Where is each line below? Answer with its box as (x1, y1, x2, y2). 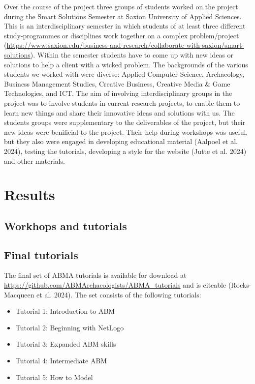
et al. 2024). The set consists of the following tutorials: (36, 289, 201, 299)
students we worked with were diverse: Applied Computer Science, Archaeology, (4, 69, 245, 79)
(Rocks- (228, 280, 252, 290)
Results (4, 184, 55, 205)
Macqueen (4, 289, 34, 299)
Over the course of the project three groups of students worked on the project (4, 1, 238, 11)
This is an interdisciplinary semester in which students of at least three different (4, 21, 246, 31)
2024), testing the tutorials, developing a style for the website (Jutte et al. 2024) (4, 146, 247, 156)
